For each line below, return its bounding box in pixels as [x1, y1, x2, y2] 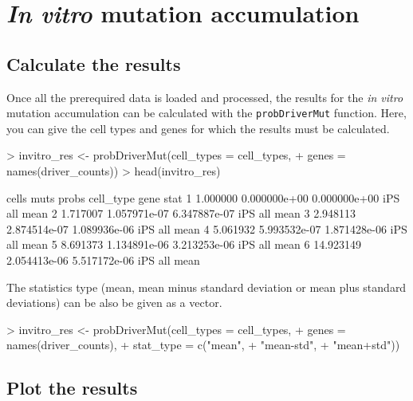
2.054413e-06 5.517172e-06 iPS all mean [6, 251, 200, 268]
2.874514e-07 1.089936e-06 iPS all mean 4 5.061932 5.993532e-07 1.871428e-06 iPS [6, 220, 407, 237]
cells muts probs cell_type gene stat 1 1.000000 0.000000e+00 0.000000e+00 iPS [6, 189, 400, 206]
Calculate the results [6, 51, 181, 76]
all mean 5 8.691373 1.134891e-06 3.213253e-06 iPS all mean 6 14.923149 [6, 236, 362, 253]
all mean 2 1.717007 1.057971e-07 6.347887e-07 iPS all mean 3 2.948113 [6, 205, 356, 222]
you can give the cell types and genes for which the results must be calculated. [6, 120, 390, 136]
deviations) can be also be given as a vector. [6, 294, 222, 311]
